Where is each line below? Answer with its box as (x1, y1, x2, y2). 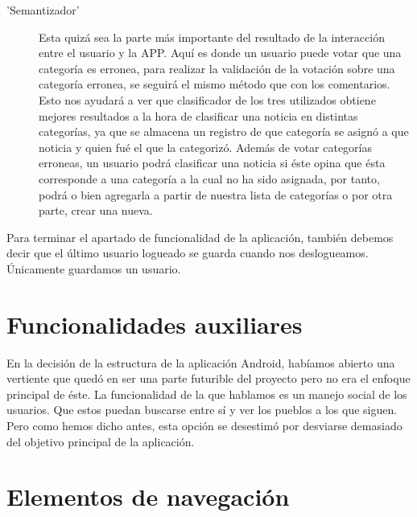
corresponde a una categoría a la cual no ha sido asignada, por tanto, (39, 170, 380, 187)
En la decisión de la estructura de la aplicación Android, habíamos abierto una (6, 354, 395, 371)
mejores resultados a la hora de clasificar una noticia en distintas (39, 107, 358, 124)
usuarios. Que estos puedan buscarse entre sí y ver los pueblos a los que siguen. (6, 401, 398, 418)
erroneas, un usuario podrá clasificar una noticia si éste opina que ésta (39, 154, 386, 171)
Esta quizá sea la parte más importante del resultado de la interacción (39, 28, 385, 45)
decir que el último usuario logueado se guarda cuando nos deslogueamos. (6, 244, 369, 261)
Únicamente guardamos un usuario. (6, 260, 181, 277)
